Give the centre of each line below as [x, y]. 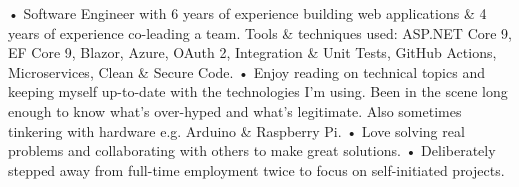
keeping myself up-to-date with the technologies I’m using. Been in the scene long [258, 91]
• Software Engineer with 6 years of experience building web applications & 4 [247, 13]
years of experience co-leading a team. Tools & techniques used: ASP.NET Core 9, [260, 32]
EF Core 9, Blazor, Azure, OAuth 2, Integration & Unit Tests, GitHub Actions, [252, 52]
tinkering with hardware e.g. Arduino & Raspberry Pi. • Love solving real [236, 130]
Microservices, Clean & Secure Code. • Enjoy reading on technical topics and [246, 71]
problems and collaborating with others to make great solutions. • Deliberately [252, 150]
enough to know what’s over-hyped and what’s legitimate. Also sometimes [235, 110]
